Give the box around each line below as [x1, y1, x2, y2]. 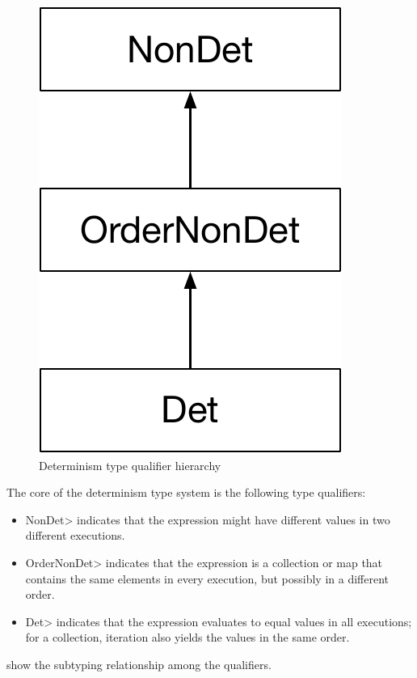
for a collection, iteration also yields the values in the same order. [25, 629, 350, 646]
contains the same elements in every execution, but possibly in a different [25, 570, 389, 587]
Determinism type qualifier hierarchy [39, 456, 221, 473]
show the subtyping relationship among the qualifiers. [6, 655, 272, 672]
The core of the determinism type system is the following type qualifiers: [6, 484, 366, 501]
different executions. [25, 527, 125, 544]
